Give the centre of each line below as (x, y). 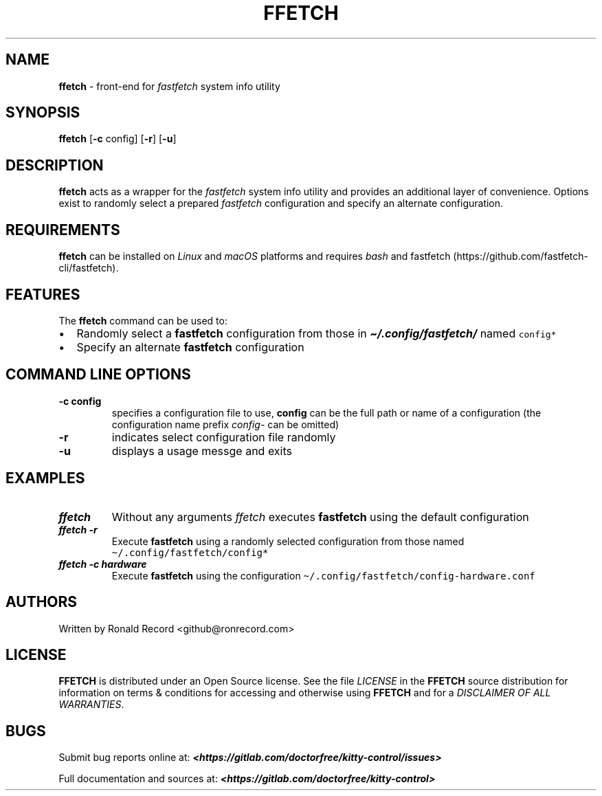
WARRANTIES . (91, 705)
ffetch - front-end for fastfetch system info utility (169, 86)
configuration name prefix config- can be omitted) (225, 424)
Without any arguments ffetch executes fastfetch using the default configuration (320, 517)
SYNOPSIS (43, 113)
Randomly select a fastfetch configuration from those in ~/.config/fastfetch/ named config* (316, 333)
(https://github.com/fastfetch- (521, 256)
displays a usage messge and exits (202, 451)
